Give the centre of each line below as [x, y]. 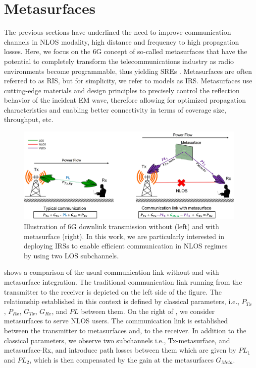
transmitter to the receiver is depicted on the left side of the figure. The [113, 291]
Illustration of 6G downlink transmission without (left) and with [122, 226]
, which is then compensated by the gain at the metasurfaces [122, 359]
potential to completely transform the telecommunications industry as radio [119, 61]
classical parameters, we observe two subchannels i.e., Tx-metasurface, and [117, 340]
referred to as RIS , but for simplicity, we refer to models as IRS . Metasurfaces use [128, 81]
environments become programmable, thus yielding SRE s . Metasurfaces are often [128, 71]
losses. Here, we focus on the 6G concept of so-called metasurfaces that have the [126, 51]
